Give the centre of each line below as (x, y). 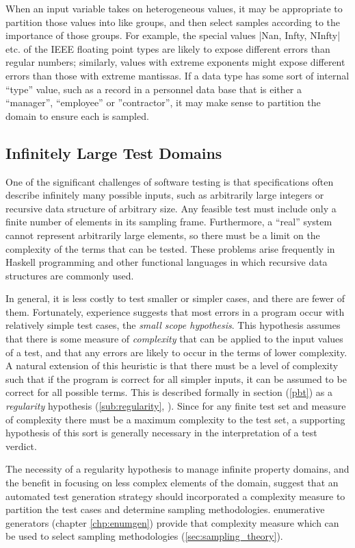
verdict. (21, 446)
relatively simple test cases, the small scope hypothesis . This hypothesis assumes (173, 325)
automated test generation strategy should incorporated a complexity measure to (175, 496)
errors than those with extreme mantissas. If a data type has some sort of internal (177, 75)
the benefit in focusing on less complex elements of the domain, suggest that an (172, 483)
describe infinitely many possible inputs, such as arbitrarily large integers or (165, 195)
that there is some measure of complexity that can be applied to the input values (174, 339)
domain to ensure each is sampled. (77, 115)
